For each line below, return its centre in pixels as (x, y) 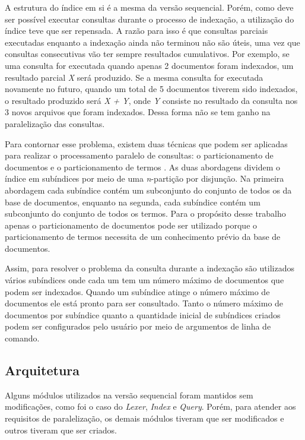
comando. (22, 338)
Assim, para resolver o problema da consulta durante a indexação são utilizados (150, 268)
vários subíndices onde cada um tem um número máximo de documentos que (144, 280)
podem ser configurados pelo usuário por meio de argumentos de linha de (138, 326)
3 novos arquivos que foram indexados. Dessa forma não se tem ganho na (138, 112)
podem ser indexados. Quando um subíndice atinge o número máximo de (137, 291)
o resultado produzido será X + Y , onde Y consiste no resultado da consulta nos (151, 100)
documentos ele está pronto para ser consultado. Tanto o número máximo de (144, 303)
